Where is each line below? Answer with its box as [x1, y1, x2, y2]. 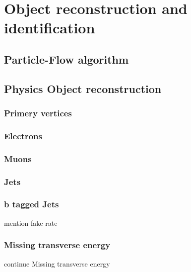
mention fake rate [4, 217, 58, 228]
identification [4, 17, 95, 38]
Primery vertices [4, 107, 72, 119]
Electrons [4, 129, 42, 142]
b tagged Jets [4, 198, 59, 210]
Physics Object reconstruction [4, 81, 162, 96]
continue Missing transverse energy [4, 258, 110, 269]
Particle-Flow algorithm [4, 51, 129, 67]
